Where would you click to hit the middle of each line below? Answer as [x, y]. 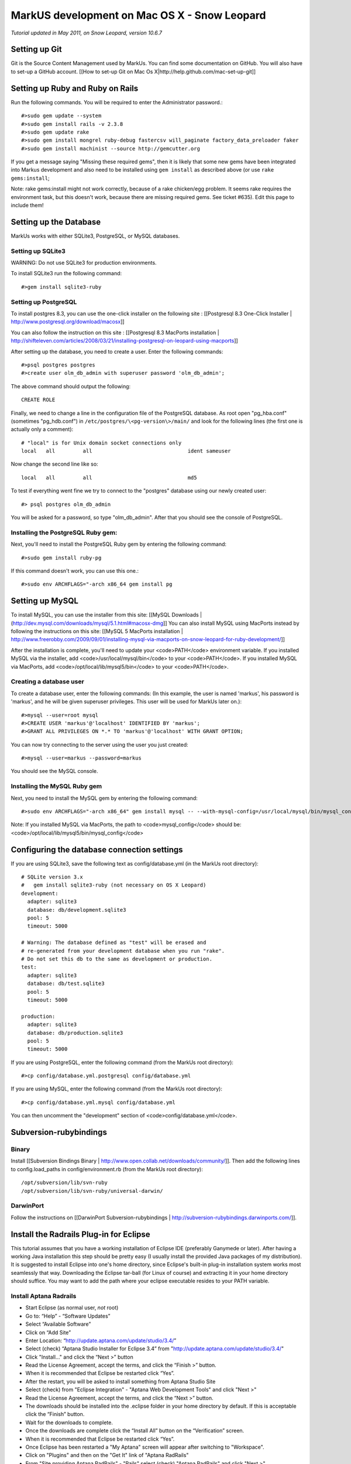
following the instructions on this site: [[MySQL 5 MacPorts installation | [97, 631]
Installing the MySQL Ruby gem [56, 786]
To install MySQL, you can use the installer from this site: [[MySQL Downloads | [106, 615]
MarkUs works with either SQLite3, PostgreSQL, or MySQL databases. [95, 236]
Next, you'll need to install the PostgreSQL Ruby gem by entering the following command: [119, 544]
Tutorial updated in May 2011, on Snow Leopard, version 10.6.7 [86, 33]
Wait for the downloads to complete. [69, 1422]
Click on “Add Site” [48, 1332]
